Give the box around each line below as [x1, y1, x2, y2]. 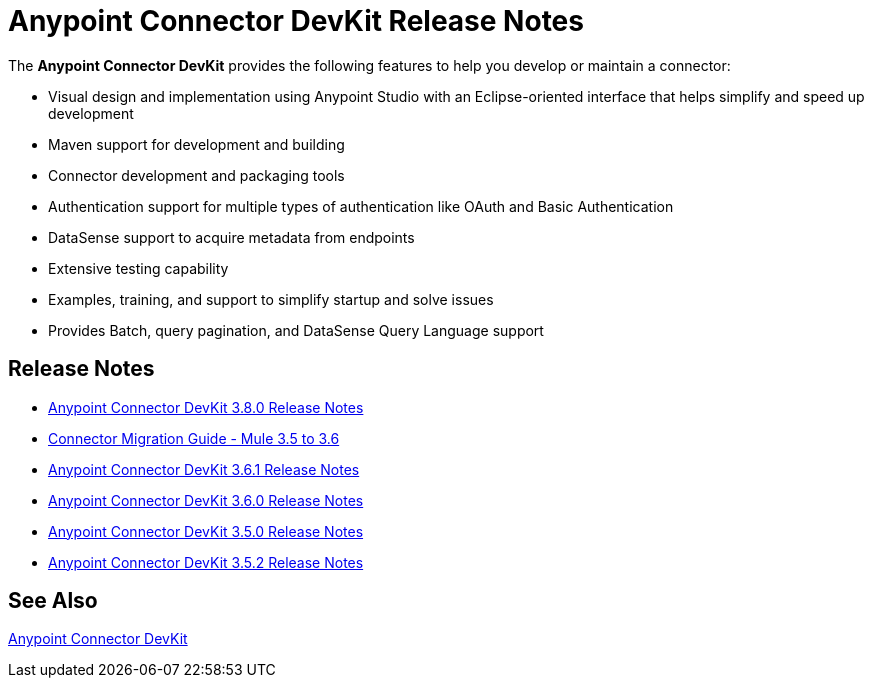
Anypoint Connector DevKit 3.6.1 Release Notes [48, 460, 360, 478]
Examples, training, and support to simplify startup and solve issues [48, 290, 494, 308]
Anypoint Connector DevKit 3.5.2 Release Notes [48, 553, 364, 571]
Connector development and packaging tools [48, 166, 345, 184]
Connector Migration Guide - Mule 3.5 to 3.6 [48, 429, 340, 447]
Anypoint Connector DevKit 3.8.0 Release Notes [48, 398, 364, 416]
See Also [8, 588, 98, 614]
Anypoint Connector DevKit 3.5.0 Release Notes [48, 522, 364, 540]
